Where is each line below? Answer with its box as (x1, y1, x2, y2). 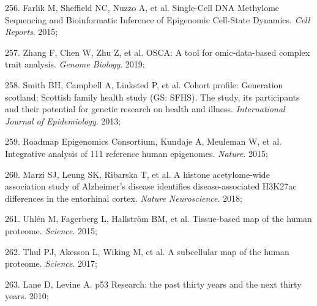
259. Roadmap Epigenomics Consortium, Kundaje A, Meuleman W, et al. (5, 135, 282, 148)
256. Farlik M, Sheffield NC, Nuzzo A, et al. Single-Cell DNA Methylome (5, 1, 280, 13)
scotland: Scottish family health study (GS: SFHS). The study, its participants (5, 90, 300, 103)
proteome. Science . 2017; (5, 257, 97, 270)
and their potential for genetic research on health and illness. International (5, 102, 285, 115)
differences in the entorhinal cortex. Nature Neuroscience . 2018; (5, 191, 242, 204)
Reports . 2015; (5, 25, 58, 38)
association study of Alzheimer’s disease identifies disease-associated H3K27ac (5, 180, 297, 193)
